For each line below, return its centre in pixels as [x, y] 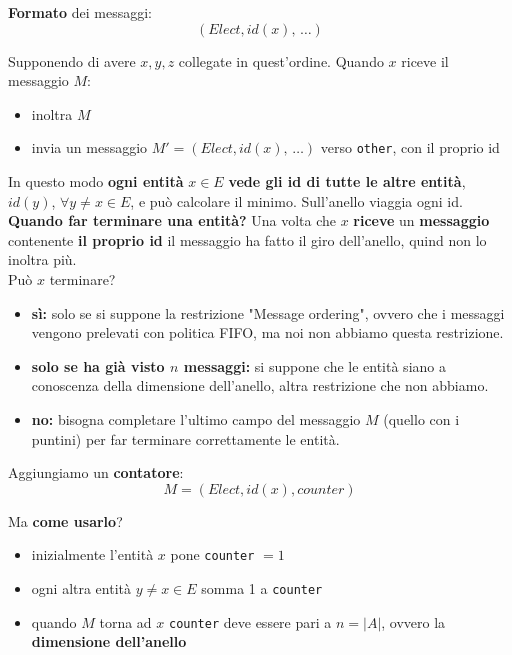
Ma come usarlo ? [65, 520]
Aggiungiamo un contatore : [96, 472]
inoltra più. [42, 259]
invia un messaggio [89, 147]
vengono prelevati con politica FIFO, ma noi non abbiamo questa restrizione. [267, 332]
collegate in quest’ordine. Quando [281, 60]
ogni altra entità [81, 588]
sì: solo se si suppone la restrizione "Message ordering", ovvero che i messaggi [268, 312]
